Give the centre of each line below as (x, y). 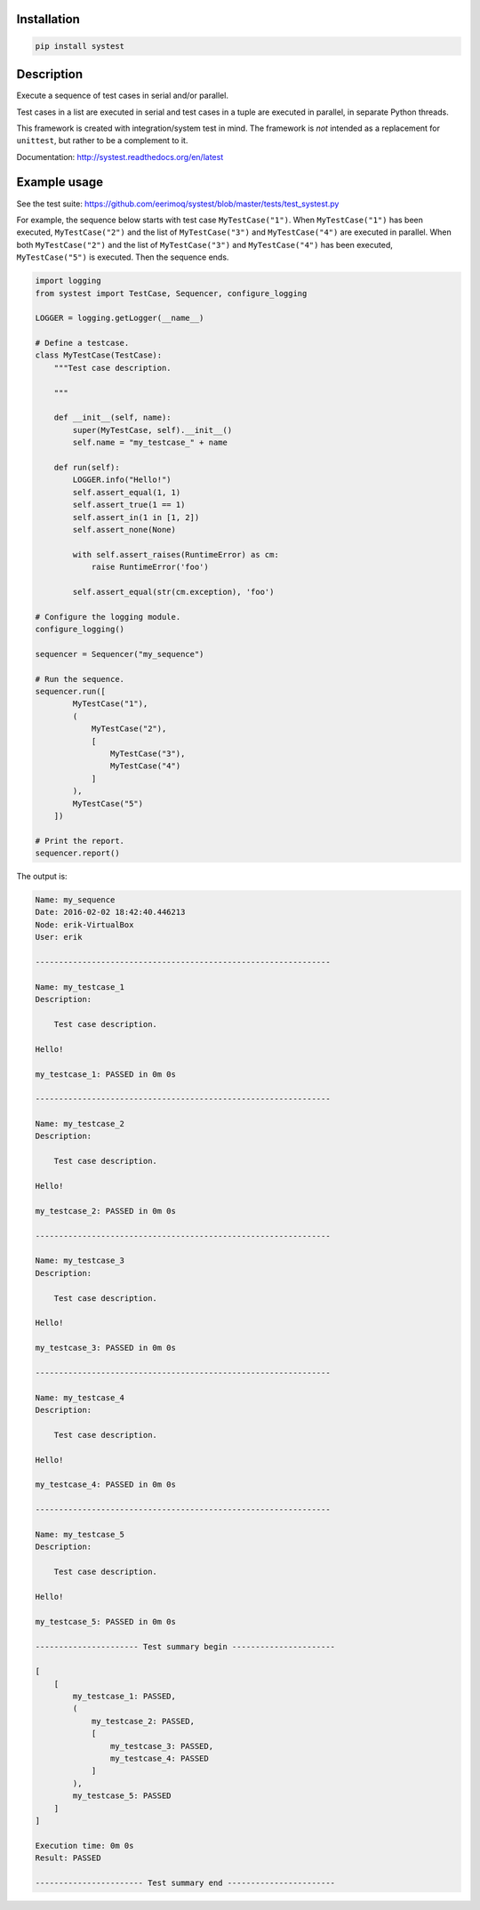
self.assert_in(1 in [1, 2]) (136, 517)
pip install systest (80, 46)
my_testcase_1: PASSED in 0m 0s (106, 1074)
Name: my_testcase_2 (80, 1124)
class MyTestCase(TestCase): (99, 355)
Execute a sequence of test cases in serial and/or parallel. (122, 96)
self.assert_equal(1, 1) (127, 492)
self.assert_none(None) (124, 530)
